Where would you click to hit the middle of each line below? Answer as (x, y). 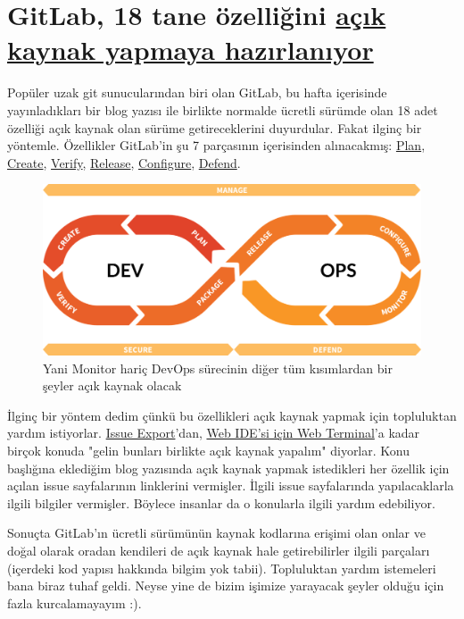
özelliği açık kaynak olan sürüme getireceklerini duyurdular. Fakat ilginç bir (215, 127)
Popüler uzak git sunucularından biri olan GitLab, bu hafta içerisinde (197, 92)
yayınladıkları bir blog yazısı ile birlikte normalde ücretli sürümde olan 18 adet (223, 109)
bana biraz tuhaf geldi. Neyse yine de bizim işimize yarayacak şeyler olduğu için (226, 586)
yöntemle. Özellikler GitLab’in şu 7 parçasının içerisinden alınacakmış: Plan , (216, 145)
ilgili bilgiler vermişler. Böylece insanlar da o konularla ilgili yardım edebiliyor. (221, 502)
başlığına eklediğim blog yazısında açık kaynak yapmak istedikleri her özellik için (228, 468)
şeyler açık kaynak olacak (112, 385)
